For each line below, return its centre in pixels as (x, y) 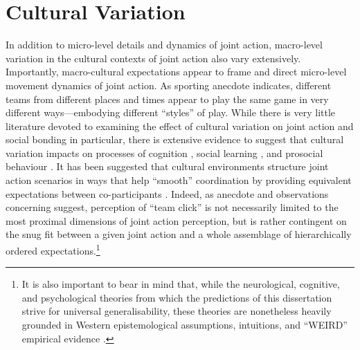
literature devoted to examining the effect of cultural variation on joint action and (180, 126)
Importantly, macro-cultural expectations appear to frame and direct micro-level (176, 72)
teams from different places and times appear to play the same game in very (167, 99)
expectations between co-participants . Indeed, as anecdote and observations (167, 193)
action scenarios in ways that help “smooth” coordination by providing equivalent (179, 180)
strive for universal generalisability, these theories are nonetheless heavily (177, 311)
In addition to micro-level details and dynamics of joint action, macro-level (164, 45)
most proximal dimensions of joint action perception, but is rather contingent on (176, 220)
